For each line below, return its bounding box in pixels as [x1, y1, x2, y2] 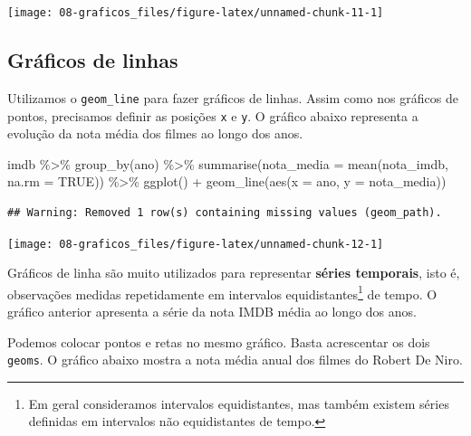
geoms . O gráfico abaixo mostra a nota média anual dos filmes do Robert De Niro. [7, 350, 463, 369]
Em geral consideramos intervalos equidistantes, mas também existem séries [28, 393, 449, 412]
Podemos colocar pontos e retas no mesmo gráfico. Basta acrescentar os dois [7, 332, 430, 351]
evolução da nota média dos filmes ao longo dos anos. [7, 124, 303, 143]
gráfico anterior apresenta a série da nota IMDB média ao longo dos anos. [7, 302, 417, 321]
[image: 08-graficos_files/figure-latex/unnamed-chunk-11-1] [7, 6, 384, 19]
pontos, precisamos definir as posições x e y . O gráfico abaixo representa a [7, 106, 418, 125]
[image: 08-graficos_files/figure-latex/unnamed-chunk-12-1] [7, 237, 384, 251]
